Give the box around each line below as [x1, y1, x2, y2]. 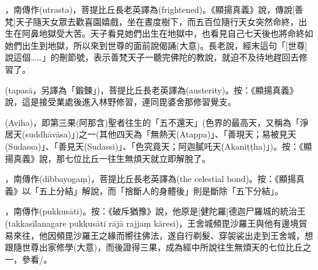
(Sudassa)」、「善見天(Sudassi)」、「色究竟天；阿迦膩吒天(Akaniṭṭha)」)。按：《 [5, 139, 304, 152]
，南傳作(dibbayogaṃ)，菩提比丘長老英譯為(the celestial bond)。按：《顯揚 [5, 172, 297, 185]
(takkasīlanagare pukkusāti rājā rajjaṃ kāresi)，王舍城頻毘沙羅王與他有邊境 [5, 216, 299, 229]
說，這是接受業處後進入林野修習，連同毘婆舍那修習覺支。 [5, 95, 236, 108]
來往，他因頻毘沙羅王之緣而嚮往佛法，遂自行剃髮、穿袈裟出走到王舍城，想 [13, 228, 313, 241]
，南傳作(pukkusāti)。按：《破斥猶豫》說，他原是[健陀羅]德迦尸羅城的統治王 [5, 205, 306, 217]
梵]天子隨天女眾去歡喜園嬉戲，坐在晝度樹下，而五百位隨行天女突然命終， [5, 15, 298, 27]
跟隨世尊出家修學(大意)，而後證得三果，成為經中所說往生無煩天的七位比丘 [5, 241, 303, 254]
